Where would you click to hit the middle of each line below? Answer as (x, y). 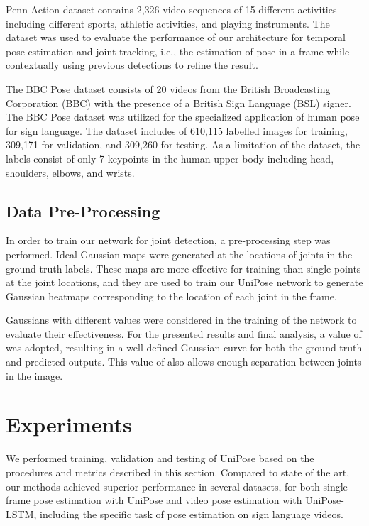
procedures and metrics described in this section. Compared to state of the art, (178, 472)
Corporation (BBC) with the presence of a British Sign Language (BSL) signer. (178, 103)
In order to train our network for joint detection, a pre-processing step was (168, 240)
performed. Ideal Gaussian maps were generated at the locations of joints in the (179, 254)
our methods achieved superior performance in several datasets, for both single (177, 486)
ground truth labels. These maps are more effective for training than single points (183, 268)
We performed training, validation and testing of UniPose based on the (160, 458)
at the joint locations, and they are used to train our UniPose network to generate (184, 282)
